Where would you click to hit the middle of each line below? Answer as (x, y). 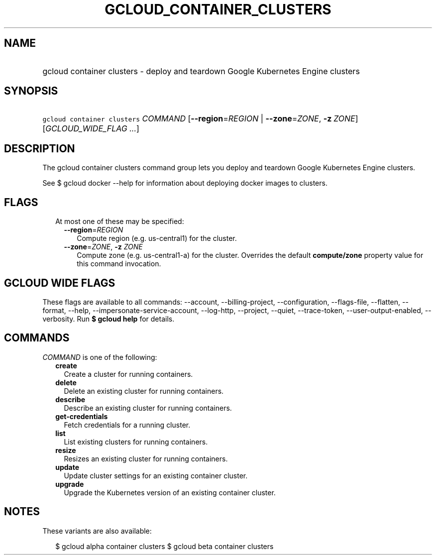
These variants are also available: (97, 531)
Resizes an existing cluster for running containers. (146, 458)
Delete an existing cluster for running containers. (144, 391)
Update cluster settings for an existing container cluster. (156, 475)
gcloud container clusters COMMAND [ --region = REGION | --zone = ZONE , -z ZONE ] (200, 119)
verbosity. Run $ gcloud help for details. (109, 319)
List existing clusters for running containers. (136, 442)
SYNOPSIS (31, 91)
